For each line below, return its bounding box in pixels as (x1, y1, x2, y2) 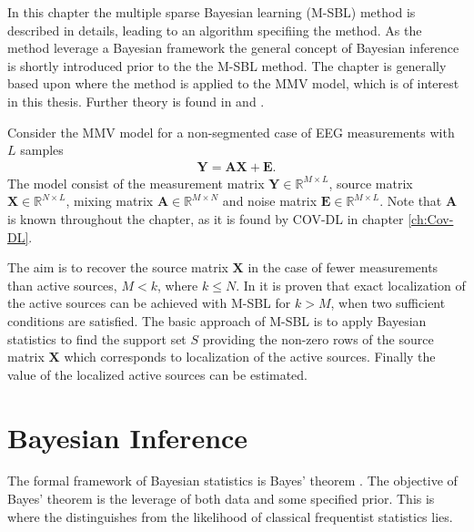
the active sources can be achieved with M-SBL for (7, 293, 291, 312)
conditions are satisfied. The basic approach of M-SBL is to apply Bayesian (7, 311, 427, 330)
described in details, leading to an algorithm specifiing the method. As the (7, 20, 422, 39)
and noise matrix (222, 191, 318, 210)
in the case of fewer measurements (247, 258, 439, 277)
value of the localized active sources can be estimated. (7, 364, 308, 384)
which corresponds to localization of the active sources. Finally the (64, 347, 436, 366)
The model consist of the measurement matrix (7, 173, 265, 192)
